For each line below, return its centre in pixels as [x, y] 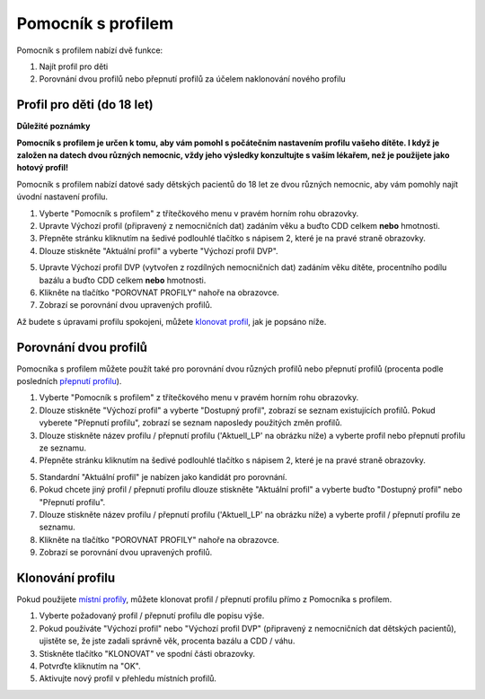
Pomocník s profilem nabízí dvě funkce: [90, 50]
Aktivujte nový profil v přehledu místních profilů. [128, 678]
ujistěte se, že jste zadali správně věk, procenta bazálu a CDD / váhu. [167, 641]
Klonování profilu [66, 577]
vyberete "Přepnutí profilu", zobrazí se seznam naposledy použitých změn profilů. [191, 423]
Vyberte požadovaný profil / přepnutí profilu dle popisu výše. [152, 616]
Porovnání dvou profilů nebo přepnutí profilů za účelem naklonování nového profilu [192, 79]
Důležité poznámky [53, 127]
